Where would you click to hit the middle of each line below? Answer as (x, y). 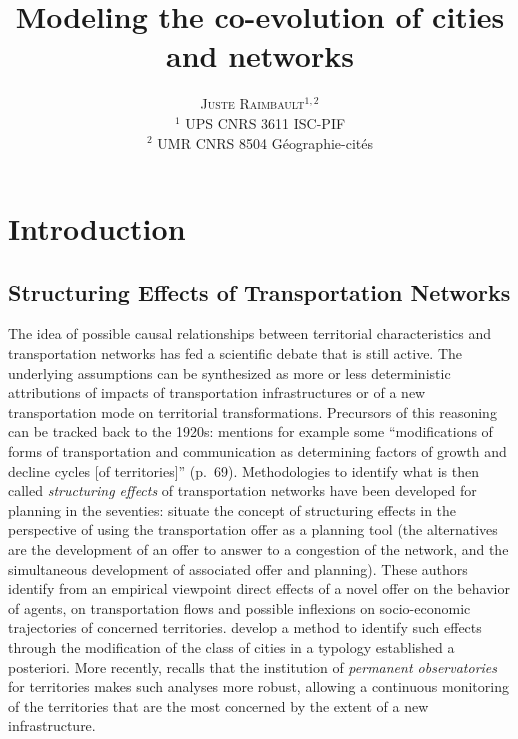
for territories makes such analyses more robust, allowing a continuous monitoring (258, 686)
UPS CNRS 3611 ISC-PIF (265, 122)
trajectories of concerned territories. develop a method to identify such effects (245, 627)
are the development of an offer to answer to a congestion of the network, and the (258, 549)
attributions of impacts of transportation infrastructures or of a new (217, 392)
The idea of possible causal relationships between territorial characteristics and (249, 333)
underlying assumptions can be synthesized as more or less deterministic (229, 372)
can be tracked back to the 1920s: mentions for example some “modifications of (250, 431)
